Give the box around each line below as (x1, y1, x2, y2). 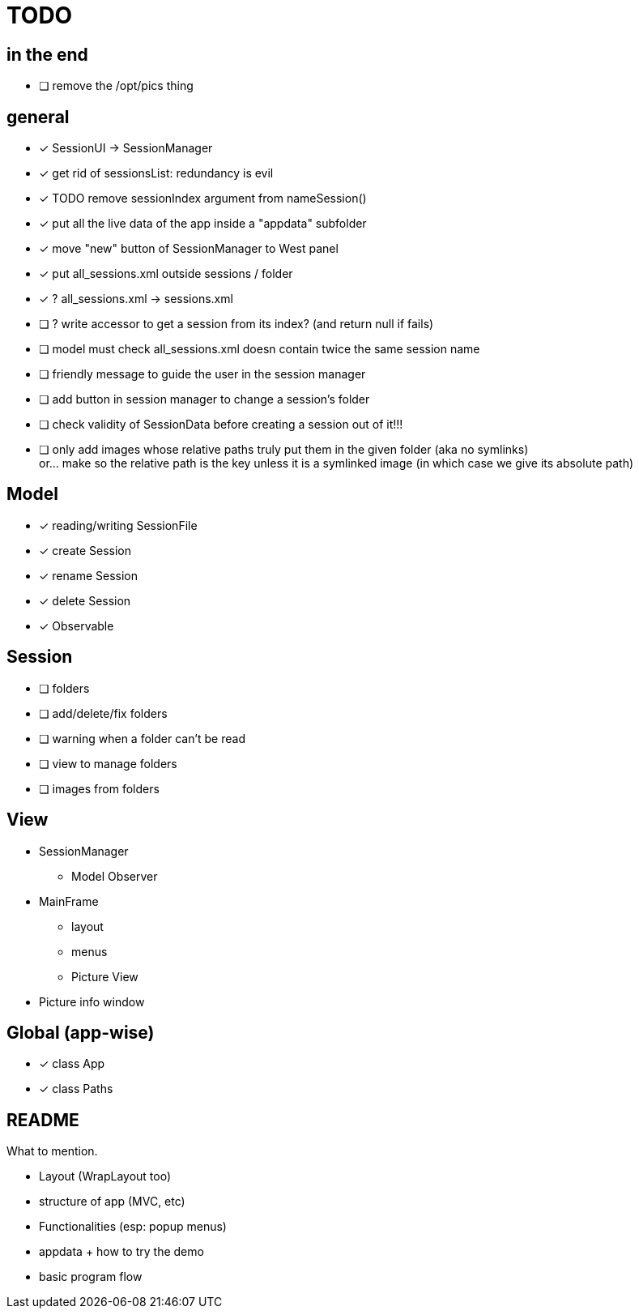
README (6, 1109, 79, 1130)
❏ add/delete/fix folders (39, 706, 168, 720)
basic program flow (39, 1270, 143, 1284)
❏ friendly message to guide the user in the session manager (39, 367, 366, 382)
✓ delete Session (39, 593, 131, 608)
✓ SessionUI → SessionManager (39, 141, 213, 156)
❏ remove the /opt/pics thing (39, 79, 194, 93)
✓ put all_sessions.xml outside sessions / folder (39, 267, 293, 281)
